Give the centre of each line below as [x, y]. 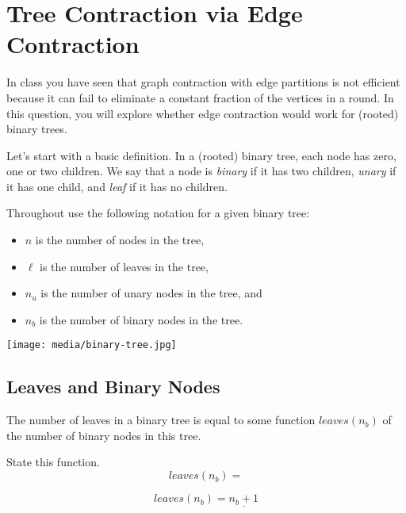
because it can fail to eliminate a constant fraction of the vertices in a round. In [200, 97]
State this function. [53, 462]
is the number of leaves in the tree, [124, 266]
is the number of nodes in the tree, [120, 240]
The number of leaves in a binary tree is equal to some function [161, 420]
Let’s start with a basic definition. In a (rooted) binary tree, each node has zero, [201, 155]
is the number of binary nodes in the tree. [141, 319]
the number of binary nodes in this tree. [104, 435]
